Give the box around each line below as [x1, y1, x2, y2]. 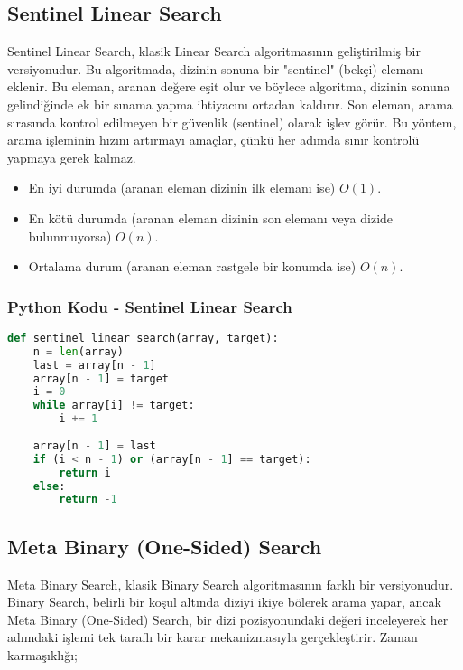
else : [32, 479, 66, 493]
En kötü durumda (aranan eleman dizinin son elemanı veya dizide [28, 208, 394, 227]
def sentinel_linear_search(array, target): [7, 331, 279, 344]
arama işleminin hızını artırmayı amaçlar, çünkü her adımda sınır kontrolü [7, 130, 420, 149]
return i [59, 466, 111, 479]
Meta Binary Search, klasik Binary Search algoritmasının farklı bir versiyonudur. [7, 574, 454, 593]
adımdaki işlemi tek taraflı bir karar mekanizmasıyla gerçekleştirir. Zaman [7, 628, 418, 646]
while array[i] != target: [32, 399, 195, 412]
